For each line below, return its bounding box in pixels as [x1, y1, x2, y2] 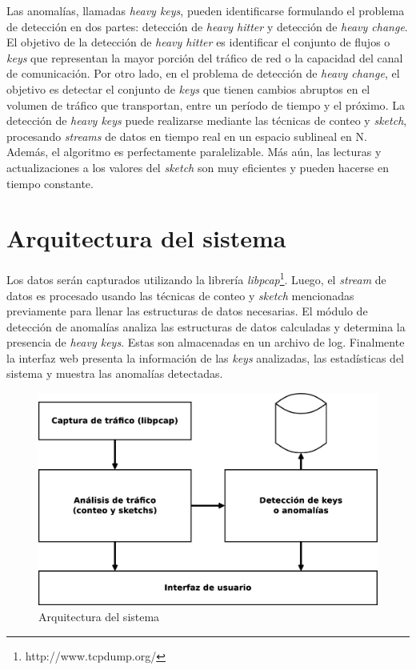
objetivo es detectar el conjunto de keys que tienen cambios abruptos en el [6, 80, 370, 97]
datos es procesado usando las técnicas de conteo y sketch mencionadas [6, 287, 354, 303]
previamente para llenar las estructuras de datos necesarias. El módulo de [6, 303, 368, 319]
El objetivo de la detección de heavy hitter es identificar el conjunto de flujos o [6, 34, 390, 50]
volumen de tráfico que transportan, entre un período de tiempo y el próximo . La [6, 96, 405, 113]
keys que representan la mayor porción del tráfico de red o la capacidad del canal [6, 49, 403, 66]
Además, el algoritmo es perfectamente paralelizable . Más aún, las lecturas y [6, 143, 382, 160]
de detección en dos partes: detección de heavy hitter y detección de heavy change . [6, 18, 408, 34]
